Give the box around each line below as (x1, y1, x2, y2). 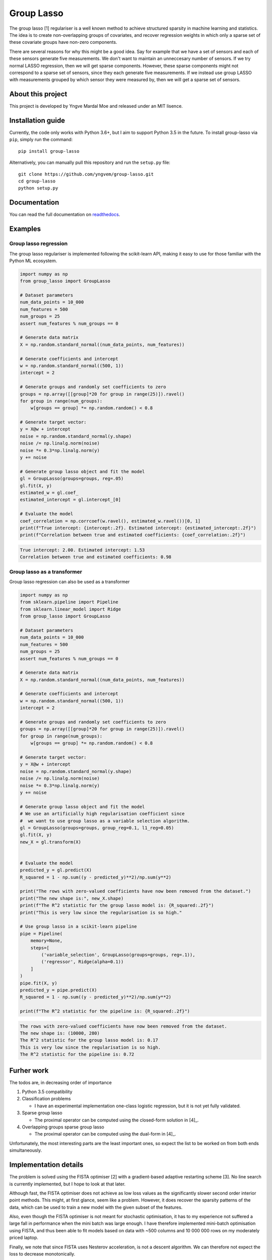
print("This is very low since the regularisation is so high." (20, 910, 182, 915)
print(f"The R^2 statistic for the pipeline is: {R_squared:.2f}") (20, 1009, 190, 1014)
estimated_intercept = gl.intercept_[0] (20, 497, 121, 502)
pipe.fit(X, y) (20, 980, 57, 986)
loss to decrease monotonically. (9, 1251, 76, 1257)
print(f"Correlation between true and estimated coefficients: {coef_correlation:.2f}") (20, 532, 246, 538)
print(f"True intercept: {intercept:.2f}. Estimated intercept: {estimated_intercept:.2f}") (20, 525, 256, 531)
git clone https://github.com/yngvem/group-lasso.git (18, 171, 154, 177)
